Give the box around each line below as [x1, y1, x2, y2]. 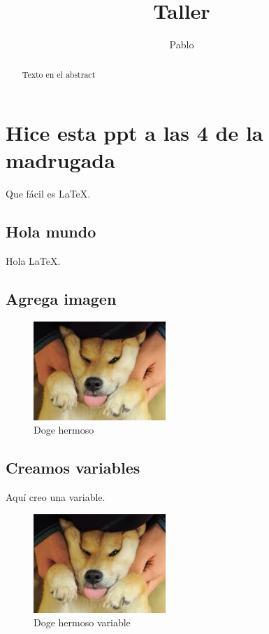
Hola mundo [6, 221, 96, 242]
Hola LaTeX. [6, 254, 61, 268]
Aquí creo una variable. [6, 490, 106, 504]
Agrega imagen [6, 288, 117, 310]
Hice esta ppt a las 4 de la [6, 118, 263, 147]
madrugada [6, 146, 115, 174]
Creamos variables [6, 457, 140, 478]
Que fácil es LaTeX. [6, 186, 91, 201]
